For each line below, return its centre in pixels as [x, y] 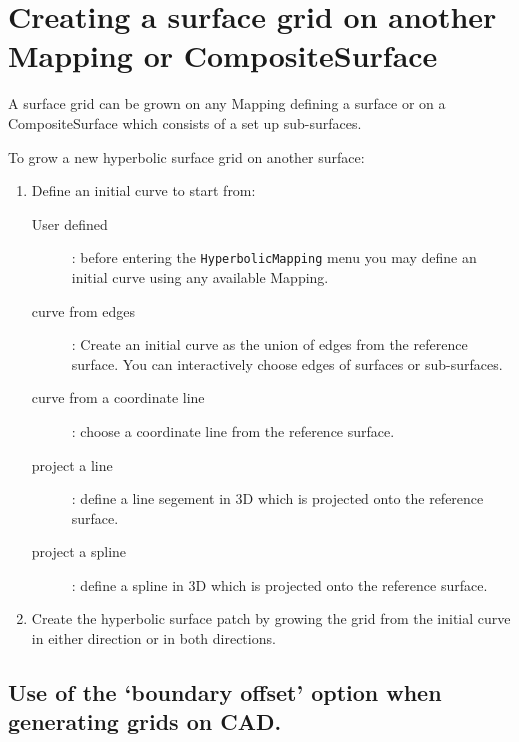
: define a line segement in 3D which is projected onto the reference [277, 498]
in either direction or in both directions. [153, 638]
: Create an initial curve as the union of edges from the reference [269, 344]
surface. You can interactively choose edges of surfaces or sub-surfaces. [287, 363]
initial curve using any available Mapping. [200, 276]
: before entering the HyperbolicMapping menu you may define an [274, 257]
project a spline [79, 551]
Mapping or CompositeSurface [223, 55]
